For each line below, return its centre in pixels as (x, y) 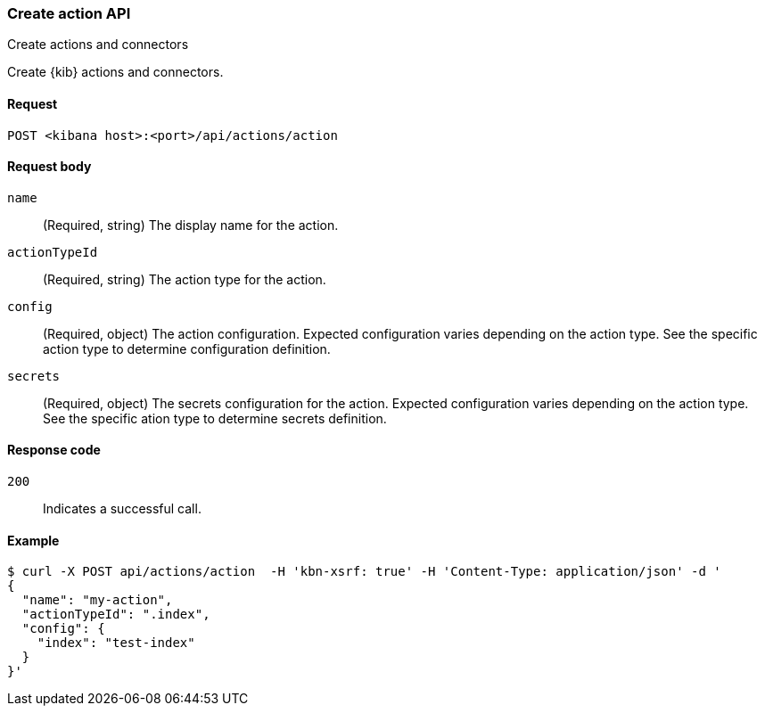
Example (33, 540)
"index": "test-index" (116, 643)
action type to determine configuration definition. (187, 348)
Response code (54, 450)
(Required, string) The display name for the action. (191, 225)
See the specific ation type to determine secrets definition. (215, 418)
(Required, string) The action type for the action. (185, 279)
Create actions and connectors (98, 45)
